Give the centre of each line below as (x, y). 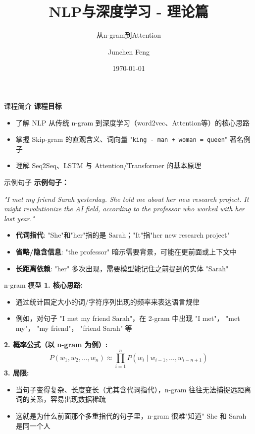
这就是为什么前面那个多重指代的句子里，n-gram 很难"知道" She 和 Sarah (131, 415)
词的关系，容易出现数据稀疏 (61, 399)
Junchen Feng (128, 51)
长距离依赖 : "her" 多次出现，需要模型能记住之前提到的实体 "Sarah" (122, 268)
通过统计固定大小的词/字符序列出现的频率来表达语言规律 (107, 301)
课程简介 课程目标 (33, 105)
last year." (19, 218)
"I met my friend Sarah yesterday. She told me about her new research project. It (127, 199)
